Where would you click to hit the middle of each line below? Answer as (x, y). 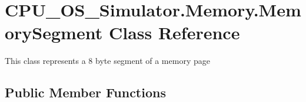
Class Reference (174, 33)
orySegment (54, 33)
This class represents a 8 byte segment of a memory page (107, 61)
